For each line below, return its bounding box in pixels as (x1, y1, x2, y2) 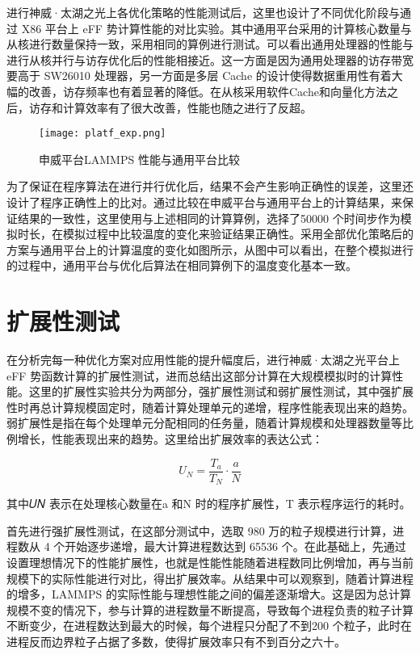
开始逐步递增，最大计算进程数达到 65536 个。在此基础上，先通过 (65, 538, 406, 555)
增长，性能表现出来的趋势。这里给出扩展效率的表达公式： (17, 430, 323, 447)
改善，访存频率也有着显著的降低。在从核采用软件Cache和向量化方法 (28, 82, 387, 99)
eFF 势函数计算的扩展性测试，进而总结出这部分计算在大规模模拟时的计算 (6, 367, 393, 384)
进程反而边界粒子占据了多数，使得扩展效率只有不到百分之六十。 (6, 632, 346, 649)
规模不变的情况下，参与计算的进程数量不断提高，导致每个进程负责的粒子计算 (6, 601, 414, 618)
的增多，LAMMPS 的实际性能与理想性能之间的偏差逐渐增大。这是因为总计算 (6, 586, 411, 603)
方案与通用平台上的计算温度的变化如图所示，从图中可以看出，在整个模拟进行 (6, 241, 414, 258)
